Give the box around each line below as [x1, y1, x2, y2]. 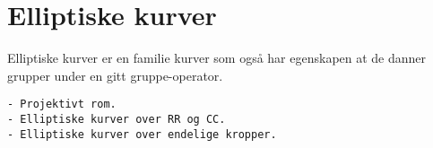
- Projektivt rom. [7, 98, 117, 111]
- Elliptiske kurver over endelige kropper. [7, 127, 277, 141]
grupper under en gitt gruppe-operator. [7, 65, 223, 84]
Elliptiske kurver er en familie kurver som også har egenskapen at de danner [7, 48, 427, 67]
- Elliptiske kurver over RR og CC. [7, 112, 226, 126]
